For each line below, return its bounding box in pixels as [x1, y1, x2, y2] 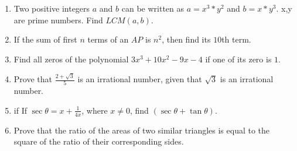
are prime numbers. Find [13, 13, 103, 26]
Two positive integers [13, 2, 90, 14]
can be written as [121, 2, 185, 14]
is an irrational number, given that [77, 73, 202, 85]
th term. [221, 33, 251, 45]
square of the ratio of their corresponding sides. [13, 135, 184, 148]
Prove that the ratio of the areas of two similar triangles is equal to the [13, 124, 270, 136]
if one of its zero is [205, 52, 272, 65]
